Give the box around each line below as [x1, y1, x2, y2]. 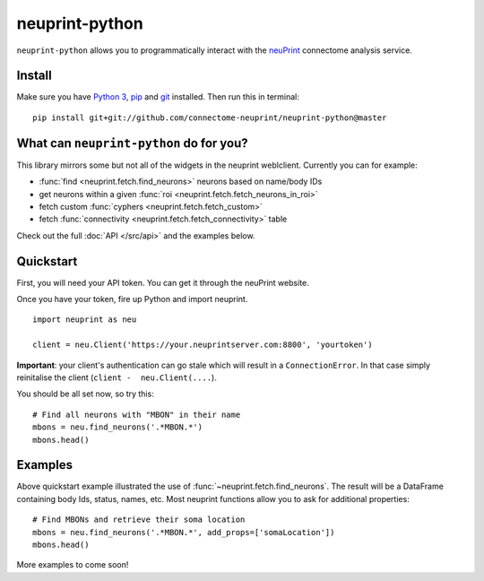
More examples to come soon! [16, 559, 129, 570]
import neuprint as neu [32, 315, 137, 325]
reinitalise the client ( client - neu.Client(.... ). [16, 372, 217, 383]
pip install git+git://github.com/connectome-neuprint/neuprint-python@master [32, 112, 387, 123]
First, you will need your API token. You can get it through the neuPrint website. [16, 277, 309, 288]
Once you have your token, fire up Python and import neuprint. [16, 294, 248, 304]
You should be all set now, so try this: [16, 388, 154, 399]
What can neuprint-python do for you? [16, 135, 248, 151]
